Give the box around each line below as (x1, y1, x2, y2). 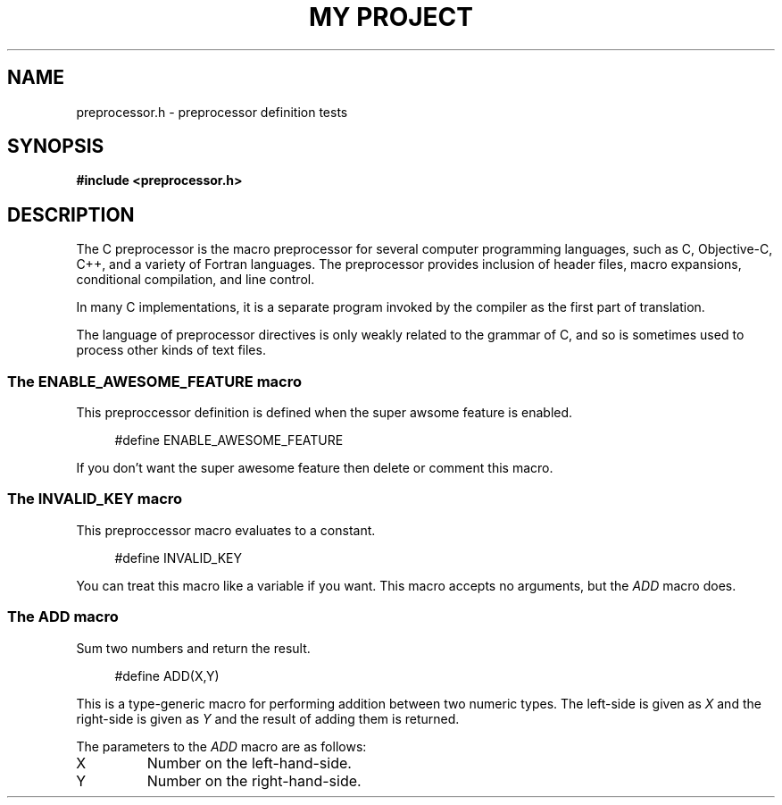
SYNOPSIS (7, 135, 104, 158)
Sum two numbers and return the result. (76, 640, 311, 656)
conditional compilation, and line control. (76, 272, 315, 288)
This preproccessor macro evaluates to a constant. (76, 522, 376, 538)
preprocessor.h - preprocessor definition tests (76, 104, 348, 120)
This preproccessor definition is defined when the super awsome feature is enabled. (76, 405, 573, 421)
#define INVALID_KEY (114, 549, 243, 566)
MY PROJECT (308, 2, 474, 32)
